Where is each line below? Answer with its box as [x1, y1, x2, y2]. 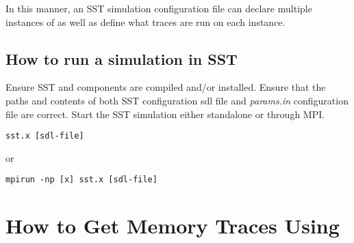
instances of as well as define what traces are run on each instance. [5, 14, 286, 29]
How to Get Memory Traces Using [5, 212, 340, 240]
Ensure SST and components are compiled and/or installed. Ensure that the [5, 80, 326, 94]
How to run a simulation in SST [5, 48, 238, 69]
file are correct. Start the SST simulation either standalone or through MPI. [5, 106, 325, 121]
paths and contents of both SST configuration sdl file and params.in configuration [5, 93, 349, 107]
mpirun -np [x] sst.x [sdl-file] [5, 175, 157, 185]
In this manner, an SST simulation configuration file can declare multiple [5, 1, 312, 15]
